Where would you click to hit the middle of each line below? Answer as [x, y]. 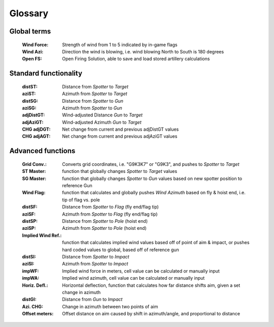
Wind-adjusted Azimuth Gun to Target [102, 122]
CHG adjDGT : [36, 129]
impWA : [31, 278]
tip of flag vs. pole [81, 200]
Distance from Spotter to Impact [96, 256]
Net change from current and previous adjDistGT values [121, 129]
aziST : [29, 94]
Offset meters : [38, 314]
